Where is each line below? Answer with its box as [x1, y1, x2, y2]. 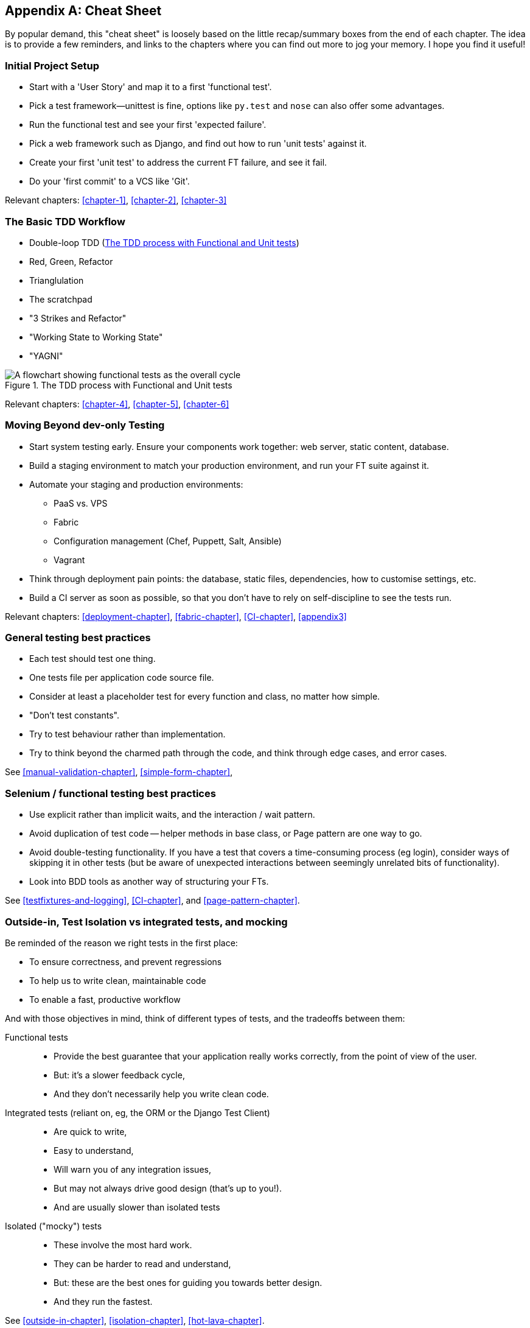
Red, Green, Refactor [29, 256, 113, 267]
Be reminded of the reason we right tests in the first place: [5, 937, 238, 948]
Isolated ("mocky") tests [5, 1220, 102, 1231]
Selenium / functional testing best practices [5, 787, 216, 799]
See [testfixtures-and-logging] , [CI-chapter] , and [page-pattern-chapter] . [5, 895, 300, 906]
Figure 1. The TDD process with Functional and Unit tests [5, 379, 232, 390]
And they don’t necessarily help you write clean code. [54, 1088, 269, 1099]
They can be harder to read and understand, [54, 1258, 231, 1269]
